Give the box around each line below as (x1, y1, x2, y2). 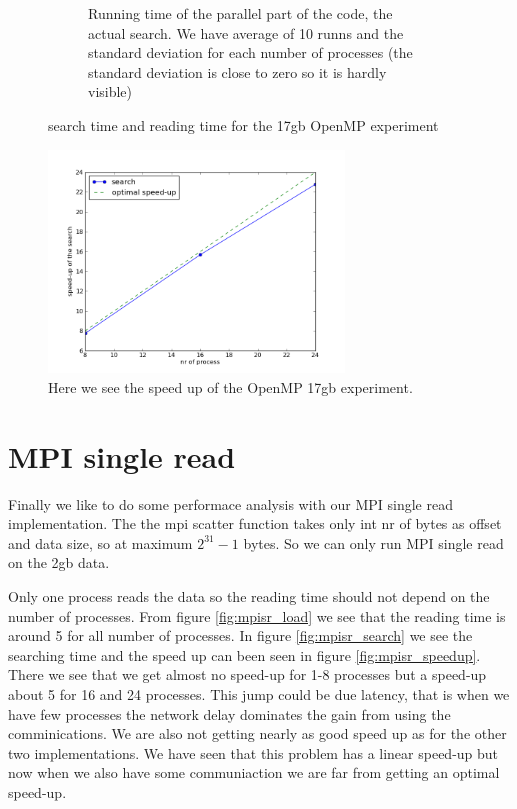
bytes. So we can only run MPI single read (243, 532, 504, 553)
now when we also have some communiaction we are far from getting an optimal (8, 762, 500, 783)
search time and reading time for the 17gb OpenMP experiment (48, 114, 439, 135)
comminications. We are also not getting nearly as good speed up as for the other (8, 723, 507, 744)
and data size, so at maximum (8, 532, 193, 553)
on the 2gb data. (8, 552, 110, 573)
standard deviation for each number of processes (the (88, 42, 413, 63)
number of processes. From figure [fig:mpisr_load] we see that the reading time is (8, 605, 506, 626)
